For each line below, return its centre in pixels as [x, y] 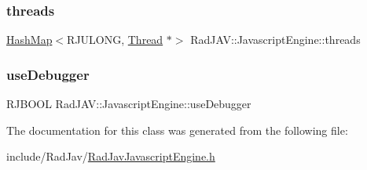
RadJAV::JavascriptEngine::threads [275, 40]
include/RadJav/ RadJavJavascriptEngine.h [111, 156]
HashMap [29, 40]
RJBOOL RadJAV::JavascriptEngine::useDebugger [129, 104]
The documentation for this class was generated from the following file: [177, 130]
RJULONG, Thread [115, 40]
